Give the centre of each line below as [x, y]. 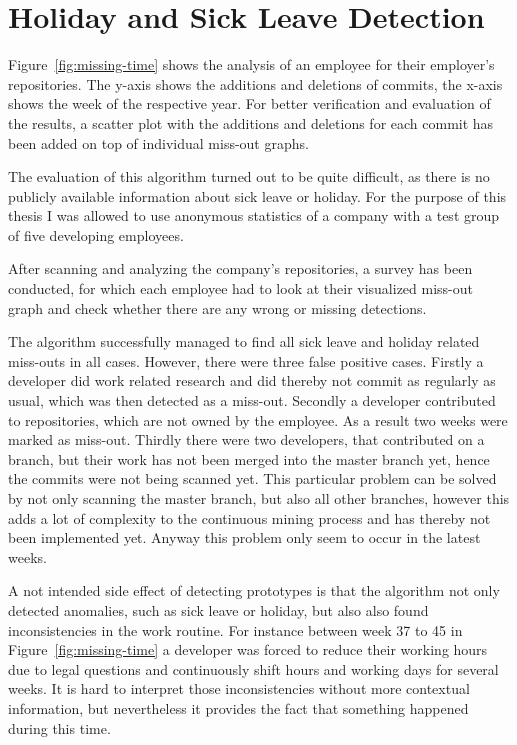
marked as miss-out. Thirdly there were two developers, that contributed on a [246, 439]
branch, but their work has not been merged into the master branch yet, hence [249, 458]
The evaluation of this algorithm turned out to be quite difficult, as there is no [249, 176]
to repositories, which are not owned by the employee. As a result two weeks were [258, 419]
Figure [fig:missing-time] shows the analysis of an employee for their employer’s [251, 64]
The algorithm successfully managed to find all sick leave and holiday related [244, 341]
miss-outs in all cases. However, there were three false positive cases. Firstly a [246, 360]
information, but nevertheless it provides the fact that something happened [238, 707]
